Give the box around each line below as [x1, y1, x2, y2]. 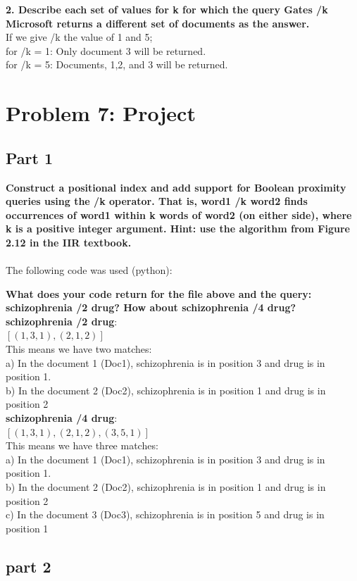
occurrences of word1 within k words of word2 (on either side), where [6, 207, 352, 222]
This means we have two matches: [6, 342, 152, 356]
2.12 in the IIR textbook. [6, 235, 132, 249]
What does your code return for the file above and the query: [6, 286, 312, 301]
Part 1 [6, 146, 54, 168]
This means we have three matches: [6, 438, 158, 453]
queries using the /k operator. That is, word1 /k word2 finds [6, 194, 308, 208]
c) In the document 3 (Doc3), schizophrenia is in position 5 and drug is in [6, 507, 325, 522]
